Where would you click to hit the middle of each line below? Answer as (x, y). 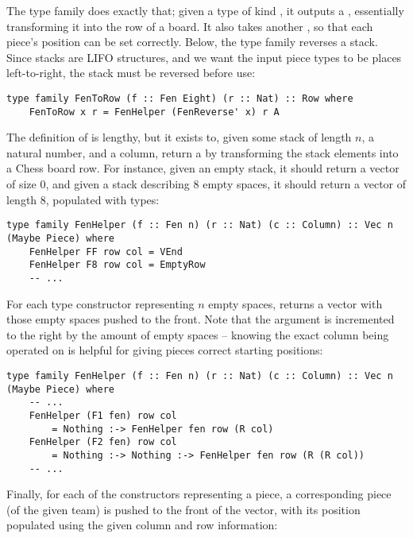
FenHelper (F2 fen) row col (103, 442)
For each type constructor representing (100, 303)
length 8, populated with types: (83, 199)
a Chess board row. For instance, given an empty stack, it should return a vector (203, 168)
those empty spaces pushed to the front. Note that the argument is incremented (201, 319)
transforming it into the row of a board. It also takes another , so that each (190, 26)
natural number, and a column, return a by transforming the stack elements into (203, 152)
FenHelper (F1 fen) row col (103, 415)
